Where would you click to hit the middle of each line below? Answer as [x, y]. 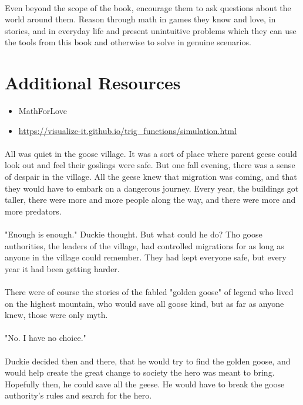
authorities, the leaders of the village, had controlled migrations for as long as [144, 245]
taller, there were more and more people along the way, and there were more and [150, 200]
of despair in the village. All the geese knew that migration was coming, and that [151, 177]
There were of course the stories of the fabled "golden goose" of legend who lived [149, 292]
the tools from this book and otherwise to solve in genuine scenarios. [128, 42]
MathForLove [43, 111]
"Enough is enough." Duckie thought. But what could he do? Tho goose [134, 234]
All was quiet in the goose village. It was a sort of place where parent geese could [151, 153]
